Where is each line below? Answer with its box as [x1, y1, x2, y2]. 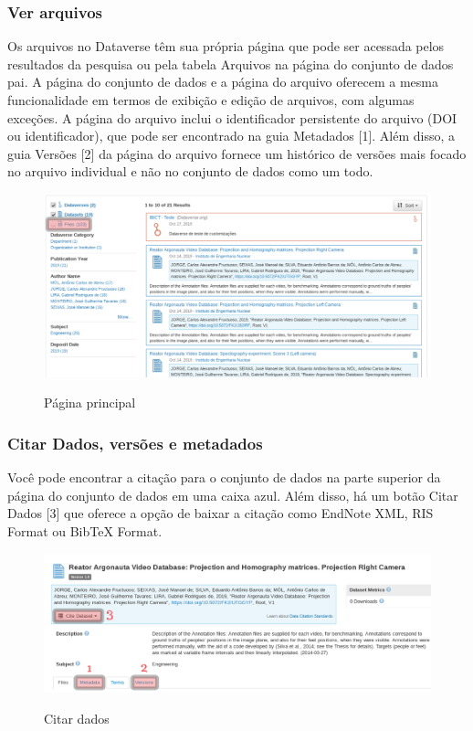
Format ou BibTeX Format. [7, 521, 163, 540]
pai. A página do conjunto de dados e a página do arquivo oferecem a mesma [7, 72, 438, 91]
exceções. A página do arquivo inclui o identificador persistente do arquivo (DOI [7, 108, 457, 127]
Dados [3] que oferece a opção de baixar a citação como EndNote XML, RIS [7, 503, 434, 523]
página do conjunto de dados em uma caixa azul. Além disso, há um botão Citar [7, 485, 458, 504]
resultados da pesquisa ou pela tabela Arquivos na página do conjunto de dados [7, 54, 454, 73]
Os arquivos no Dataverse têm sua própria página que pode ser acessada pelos [7, 37, 445, 56]
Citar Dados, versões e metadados [7, 431, 263, 454]
